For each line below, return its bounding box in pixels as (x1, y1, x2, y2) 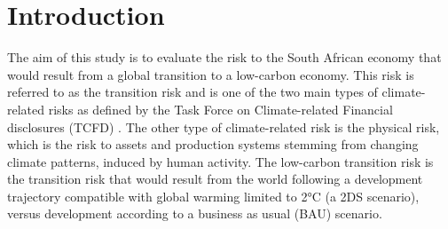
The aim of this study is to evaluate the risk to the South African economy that (7, 48, 442, 67)
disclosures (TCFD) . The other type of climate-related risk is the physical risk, (7, 117, 440, 136)
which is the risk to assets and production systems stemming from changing (7, 135, 419, 154)
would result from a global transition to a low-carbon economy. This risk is (7, 65, 414, 83)
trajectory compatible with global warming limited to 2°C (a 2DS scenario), (7, 186, 420, 205)
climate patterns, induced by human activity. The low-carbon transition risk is (7, 152, 434, 170)
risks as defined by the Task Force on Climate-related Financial (48, 99, 393, 118)
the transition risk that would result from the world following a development (7, 170, 423, 188)
